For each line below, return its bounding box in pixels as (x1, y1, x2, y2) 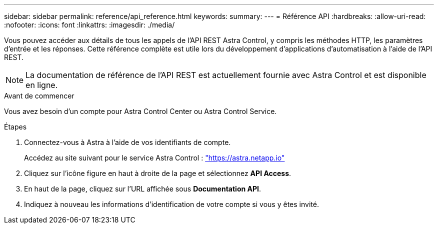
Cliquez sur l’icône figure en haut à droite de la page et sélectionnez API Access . (24, 169, 291, 177)
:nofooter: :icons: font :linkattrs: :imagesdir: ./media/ (4, 20, 175, 29)
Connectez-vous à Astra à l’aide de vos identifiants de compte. (24, 138, 231, 146)
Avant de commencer (4, 91, 74, 100)
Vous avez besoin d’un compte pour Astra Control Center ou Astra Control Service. (4, 107, 277, 115)
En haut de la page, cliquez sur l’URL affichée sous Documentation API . (24, 184, 261, 193)
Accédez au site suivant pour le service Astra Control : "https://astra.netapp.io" (24, 153, 285, 162)
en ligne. (25, 80, 58, 90)
